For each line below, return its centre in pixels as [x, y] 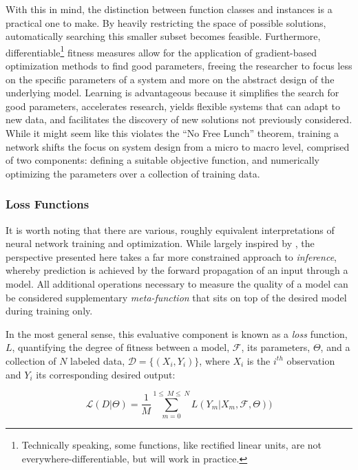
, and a [335, 347]
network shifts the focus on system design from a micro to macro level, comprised [178, 146]
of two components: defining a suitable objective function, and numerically [163, 160]
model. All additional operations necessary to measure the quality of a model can [177, 283]
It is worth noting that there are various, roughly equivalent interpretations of [170, 229]
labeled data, [98, 360]
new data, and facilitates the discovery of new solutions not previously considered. [179, 119]
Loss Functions [48, 204]
